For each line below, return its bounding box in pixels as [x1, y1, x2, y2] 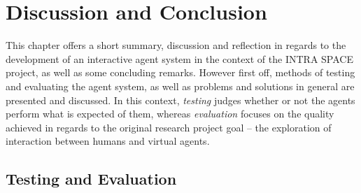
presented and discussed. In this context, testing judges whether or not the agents [6, 92, 355, 107]
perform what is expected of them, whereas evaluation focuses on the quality [6, 106, 334, 121]
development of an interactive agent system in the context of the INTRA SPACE [6, 51, 353, 66]
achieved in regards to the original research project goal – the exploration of [6, 120, 332, 134]
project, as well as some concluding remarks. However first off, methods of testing [6, 65, 355, 80]
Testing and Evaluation [6, 168, 177, 190]
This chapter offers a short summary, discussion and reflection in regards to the [6, 38, 346, 52]
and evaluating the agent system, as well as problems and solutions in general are [6, 78, 355, 93]
